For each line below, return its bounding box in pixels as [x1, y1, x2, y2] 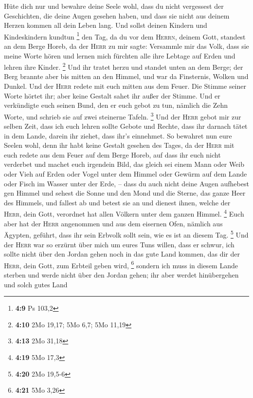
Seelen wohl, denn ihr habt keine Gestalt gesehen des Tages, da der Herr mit [4, 140, 235, 150]
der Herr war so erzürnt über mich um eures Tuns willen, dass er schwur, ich [4, 239, 235, 249]
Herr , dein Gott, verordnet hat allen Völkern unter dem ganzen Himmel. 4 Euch [4, 207, 244, 219]
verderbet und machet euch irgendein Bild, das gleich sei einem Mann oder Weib [4, 159, 245, 169]
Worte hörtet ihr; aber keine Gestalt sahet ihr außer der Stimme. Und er [4, 90, 220, 100]
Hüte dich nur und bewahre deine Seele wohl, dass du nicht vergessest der [4, 1, 224, 11]
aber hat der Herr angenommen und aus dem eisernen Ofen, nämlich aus [4, 218, 223, 228]
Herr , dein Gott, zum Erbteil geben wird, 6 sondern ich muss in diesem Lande [4, 259, 238, 270]
